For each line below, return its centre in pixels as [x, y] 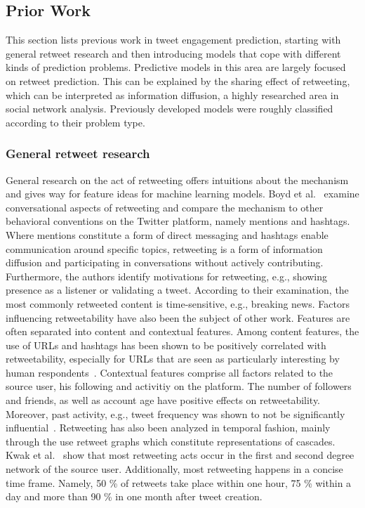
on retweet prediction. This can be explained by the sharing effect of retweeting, [178, 80]
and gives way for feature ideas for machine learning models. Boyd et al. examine [182, 194]
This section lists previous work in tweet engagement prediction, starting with [173, 40]
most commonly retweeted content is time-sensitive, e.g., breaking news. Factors [178, 303]
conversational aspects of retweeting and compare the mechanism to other [165, 207]
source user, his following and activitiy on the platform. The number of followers [179, 386]
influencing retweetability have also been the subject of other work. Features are [178, 317]
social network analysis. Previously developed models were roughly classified [170, 109]
